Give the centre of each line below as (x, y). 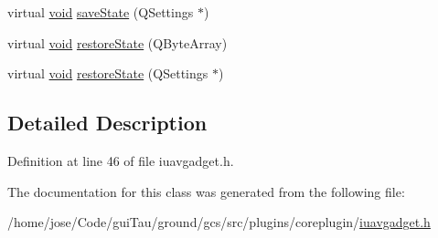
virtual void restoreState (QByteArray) (118, 42)
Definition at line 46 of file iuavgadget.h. (121, 160)
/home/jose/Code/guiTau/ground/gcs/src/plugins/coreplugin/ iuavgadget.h (219, 222)
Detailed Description (107, 123)
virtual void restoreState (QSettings (108, 73)
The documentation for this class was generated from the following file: (206, 191)
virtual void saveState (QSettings (101, 12)
